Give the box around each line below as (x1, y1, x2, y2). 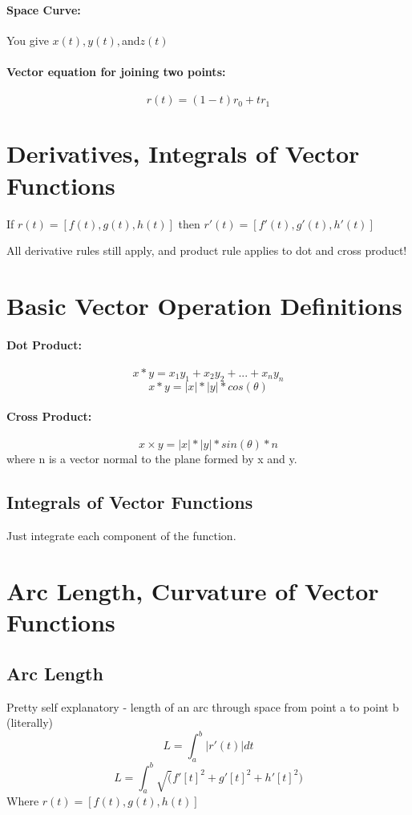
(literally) (6, 714, 54, 731)
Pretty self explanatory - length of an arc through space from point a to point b (6, 698, 399, 715)
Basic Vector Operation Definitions (6, 288, 402, 321)
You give (6, 31, 49, 48)
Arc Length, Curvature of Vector (6, 575, 379, 607)
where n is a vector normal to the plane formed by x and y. (6, 450, 297, 467)
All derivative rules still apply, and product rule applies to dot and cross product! (6, 242, 407, 259)
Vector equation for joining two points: (6, 63, 226, 79)
